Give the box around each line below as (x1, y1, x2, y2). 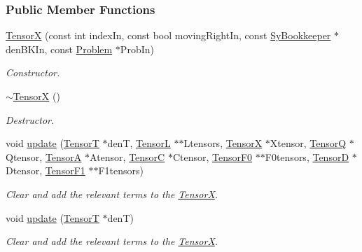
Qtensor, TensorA (6, 149, 82, 164)
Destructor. (6, 112, 55, 127)
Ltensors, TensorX (183, 136, 263, 150)
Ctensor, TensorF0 (172, 149, 253, 164)
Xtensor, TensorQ (270, 136, 347, 150)
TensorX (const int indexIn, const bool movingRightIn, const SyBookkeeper (6, 28, 331, 43)
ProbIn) (120, 41, 154, 56)
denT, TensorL (107, 136, 171, 150)
